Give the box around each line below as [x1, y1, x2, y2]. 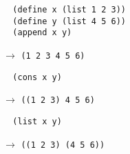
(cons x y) [12, 72, 62, 82]
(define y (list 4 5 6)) [12, 16, 126, 26]
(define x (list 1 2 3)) [12, 5, 126, 15]
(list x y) [12, 116, 62, 126]
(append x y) [12, 28, 72, 38]
